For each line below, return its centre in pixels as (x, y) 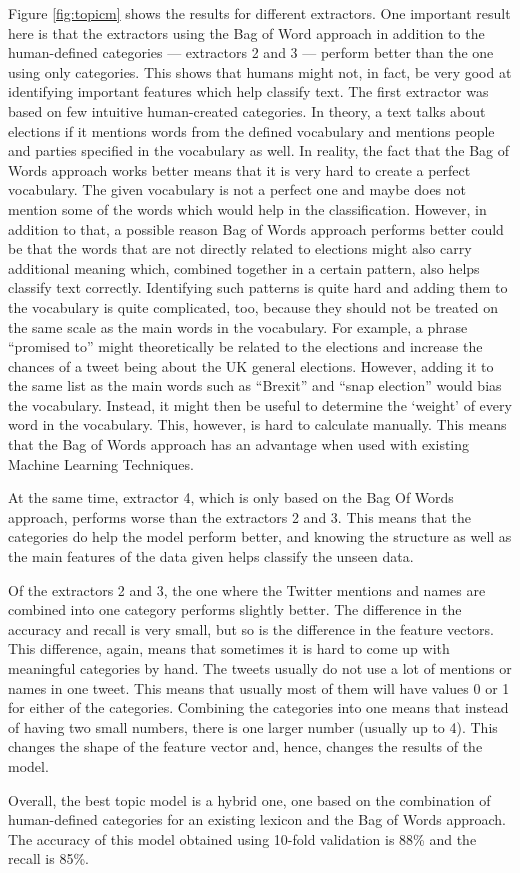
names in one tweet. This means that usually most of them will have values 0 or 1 (259, 687)
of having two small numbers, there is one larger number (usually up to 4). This (253, 726)
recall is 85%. (48, 858)
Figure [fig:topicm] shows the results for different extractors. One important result (259, 13)
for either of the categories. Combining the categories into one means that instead (258, 707)
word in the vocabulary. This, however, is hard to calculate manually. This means (257, 424)
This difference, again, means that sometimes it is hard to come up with (229, 648)
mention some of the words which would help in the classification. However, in (247, 208)
